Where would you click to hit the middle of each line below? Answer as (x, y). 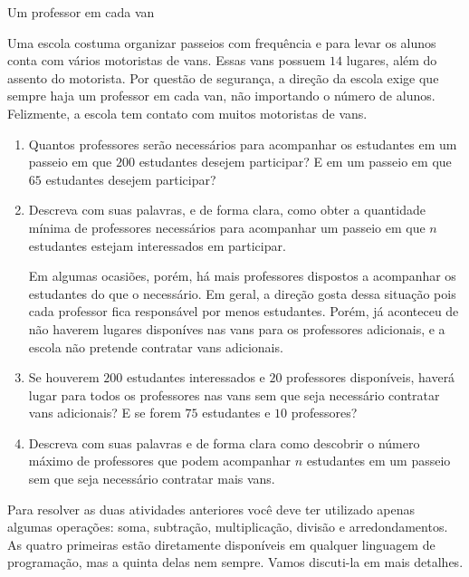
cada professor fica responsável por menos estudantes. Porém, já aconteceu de (244, 311)
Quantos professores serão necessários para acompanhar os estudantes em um (243, 144)
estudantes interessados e (196, 377)
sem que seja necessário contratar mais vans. (152, 479)
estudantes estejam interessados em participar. (157, 245)
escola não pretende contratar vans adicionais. (156, 346)
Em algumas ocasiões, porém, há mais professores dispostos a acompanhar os (242, 276)
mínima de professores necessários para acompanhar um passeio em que (227, 227)
